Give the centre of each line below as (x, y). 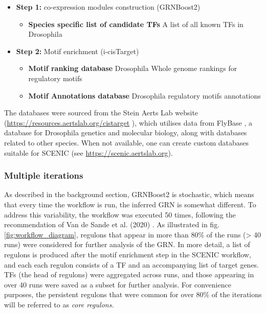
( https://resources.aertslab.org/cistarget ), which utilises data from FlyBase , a (128, 122)
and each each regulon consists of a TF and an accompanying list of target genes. (132, 264)
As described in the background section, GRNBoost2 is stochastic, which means (129, 194)
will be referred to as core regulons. (59, 304)
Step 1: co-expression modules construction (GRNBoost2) (108, 7)
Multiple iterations (44, 175)
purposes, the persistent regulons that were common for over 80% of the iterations (133, 294)
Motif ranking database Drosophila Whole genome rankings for (133, 68)
